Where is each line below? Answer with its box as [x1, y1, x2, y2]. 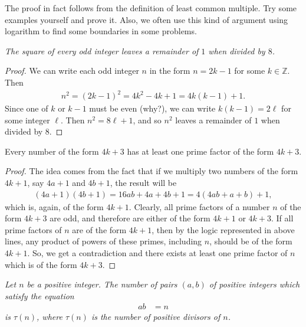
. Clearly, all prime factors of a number [129, 200, 270, 212]
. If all [271, 212, 294, 224]
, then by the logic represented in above [152, 223, 295, 236]
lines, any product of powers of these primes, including [5, 235, 202, 247]
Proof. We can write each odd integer [5, 64, 139, 77]
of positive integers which [209, 278, 300, 290]
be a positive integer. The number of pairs [27, 278, 177, 290]
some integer [5, 113, 50, 126]
